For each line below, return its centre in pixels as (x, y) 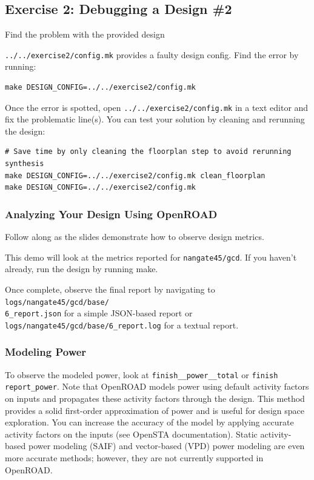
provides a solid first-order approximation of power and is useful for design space (155, 410)
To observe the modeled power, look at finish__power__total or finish (142, 374)
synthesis (25, 164)
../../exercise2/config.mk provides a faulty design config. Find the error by (152, 54)
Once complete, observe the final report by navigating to (110, 289)
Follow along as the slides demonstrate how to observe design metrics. (135, 237)
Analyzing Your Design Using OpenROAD (111, 214)
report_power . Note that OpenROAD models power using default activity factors (157, 386)
